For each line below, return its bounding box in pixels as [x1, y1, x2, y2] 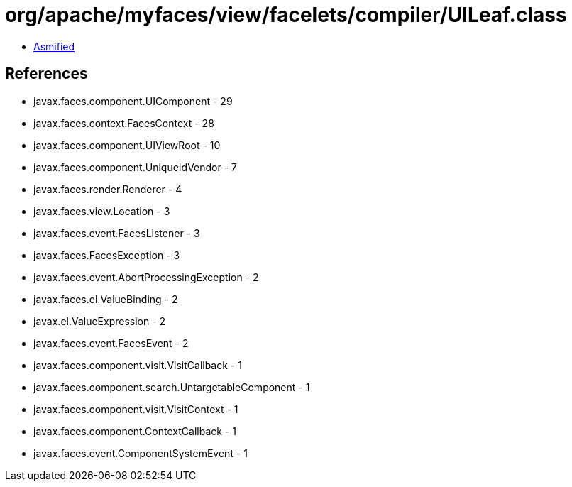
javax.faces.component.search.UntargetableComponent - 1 [33, 381, 310, 393]
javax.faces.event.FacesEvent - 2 [33, 336, 189, 349]
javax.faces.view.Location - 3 [33, 204, 170, 217]
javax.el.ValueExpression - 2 [33, 314, 166, 327]
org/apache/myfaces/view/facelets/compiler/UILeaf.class [5, 3, 567, 27]
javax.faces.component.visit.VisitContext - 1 [33, 403, 238, 415]
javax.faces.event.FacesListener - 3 [33, 226, 200, 239]
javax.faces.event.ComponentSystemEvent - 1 [33, 447, 248, 459]
